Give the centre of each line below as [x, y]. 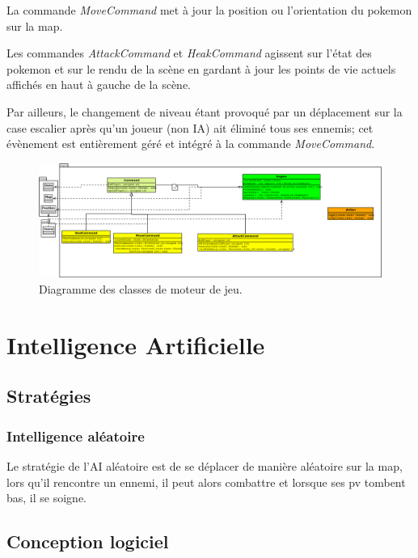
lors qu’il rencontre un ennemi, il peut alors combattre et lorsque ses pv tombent [206, 482]
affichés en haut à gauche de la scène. [99, 85]
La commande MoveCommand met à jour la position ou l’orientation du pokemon [209, 10]
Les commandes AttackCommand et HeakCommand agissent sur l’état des [189, 53]
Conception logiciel [88, 541]
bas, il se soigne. [46, 498]
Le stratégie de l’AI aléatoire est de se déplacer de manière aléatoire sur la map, [205, 465]
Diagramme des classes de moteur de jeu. [141, 288]
